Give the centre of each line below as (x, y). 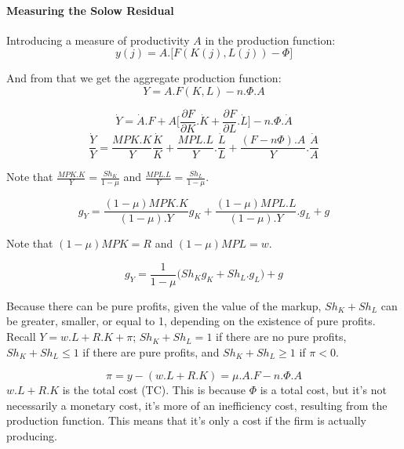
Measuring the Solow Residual (90, 10)
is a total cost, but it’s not (323, 390)
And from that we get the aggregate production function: (144, 78)
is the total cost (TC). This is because (154, 390)
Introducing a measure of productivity (98, 40)
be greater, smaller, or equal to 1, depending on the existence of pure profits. (191, 321)
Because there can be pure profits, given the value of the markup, (164, 305)
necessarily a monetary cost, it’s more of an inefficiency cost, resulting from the (197, 405)
